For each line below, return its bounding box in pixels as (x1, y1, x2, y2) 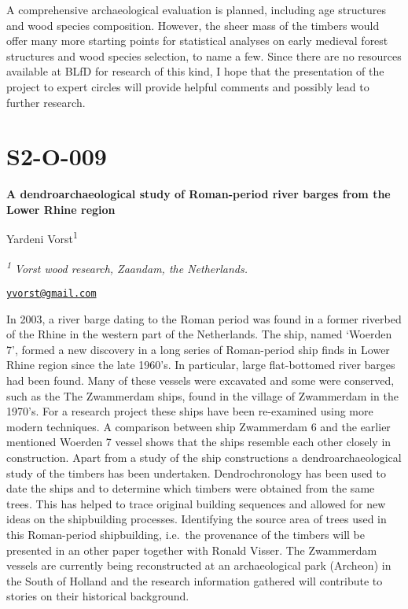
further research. (6, 94, 86, 110)
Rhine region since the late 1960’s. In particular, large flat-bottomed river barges (6, 356, 395, 373)
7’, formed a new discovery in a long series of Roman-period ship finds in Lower (6, 341, 390, 357)
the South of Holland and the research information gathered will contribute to (6, 572, 383, 589)
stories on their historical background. (6, 588, 189, 604)
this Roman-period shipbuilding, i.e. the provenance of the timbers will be (6, 526, 365, 542)
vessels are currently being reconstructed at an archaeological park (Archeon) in (6, 557, 391, 574)
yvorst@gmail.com (6, 287, 97, 299)
